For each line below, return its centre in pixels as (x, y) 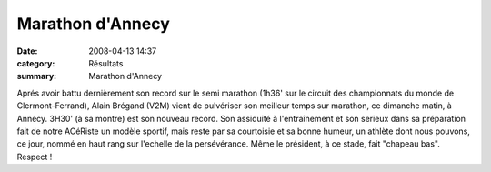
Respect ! (35, 157)
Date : (27, 51)
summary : (37, 76)
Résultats (106, 63)
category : (36, 63)
